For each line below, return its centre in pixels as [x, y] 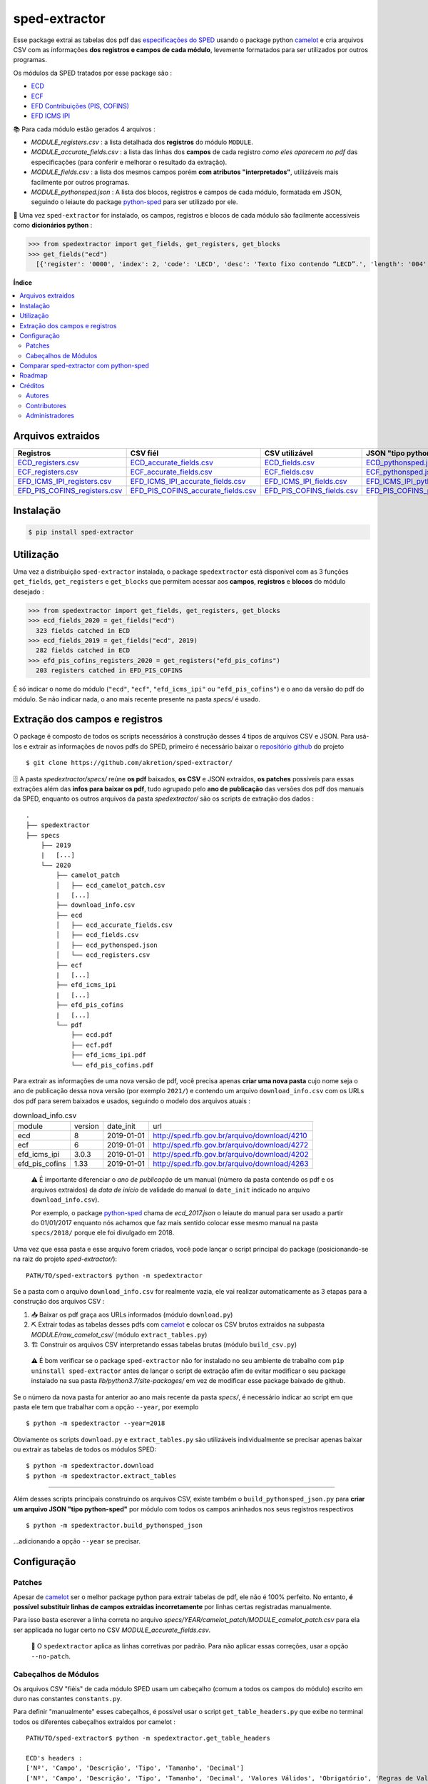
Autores [37, 395]
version [86, 1126]
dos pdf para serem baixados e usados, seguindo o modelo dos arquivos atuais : [132, 1101]
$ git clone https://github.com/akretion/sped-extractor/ [129, 763]
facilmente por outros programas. [80, 182]
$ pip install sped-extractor [81, 532]
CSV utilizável [289, 453]
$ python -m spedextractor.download [90, 1466]
